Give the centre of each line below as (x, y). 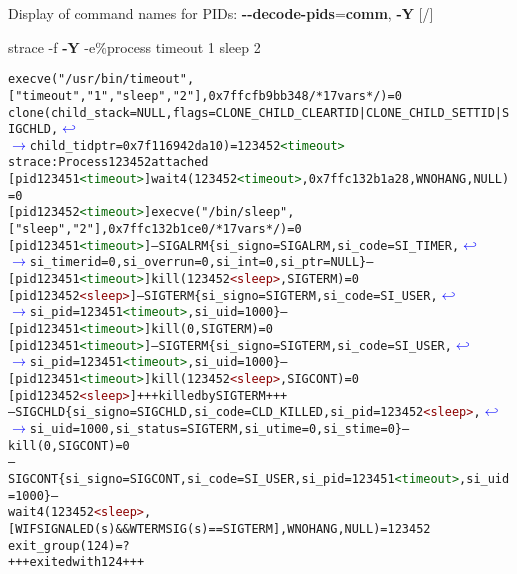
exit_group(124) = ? (69, 545)
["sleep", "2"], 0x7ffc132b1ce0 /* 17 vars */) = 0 (155, 229)
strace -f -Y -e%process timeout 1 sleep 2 (134, 46)
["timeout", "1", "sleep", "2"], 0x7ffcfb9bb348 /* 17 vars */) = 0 (205, 95)
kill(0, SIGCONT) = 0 (69, 445)
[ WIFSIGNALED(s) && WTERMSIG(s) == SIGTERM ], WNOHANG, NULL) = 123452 (219, 528)
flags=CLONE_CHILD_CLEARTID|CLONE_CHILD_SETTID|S (341, 112)
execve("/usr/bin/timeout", (101, 79)
